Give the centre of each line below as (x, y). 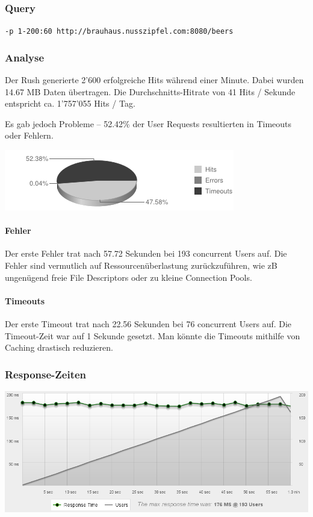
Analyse (25, 57)
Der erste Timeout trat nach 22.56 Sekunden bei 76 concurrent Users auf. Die (148, 324)
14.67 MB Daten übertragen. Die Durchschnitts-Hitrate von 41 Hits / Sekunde (150, 91)
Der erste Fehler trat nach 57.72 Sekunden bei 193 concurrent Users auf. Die (146, 253)
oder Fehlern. (29, 135)
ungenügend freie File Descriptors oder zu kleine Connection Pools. (129, 277)
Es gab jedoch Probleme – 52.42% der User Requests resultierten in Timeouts (148, 123)
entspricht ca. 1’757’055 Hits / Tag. (70, 103)
